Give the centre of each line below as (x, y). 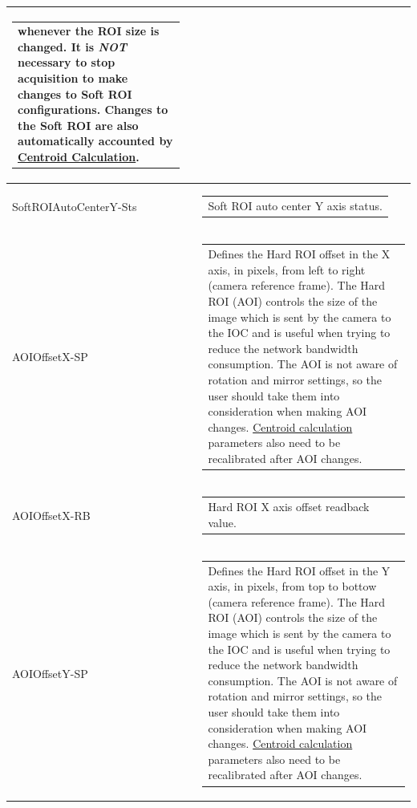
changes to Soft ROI (75, 93)
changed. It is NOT (73, 46)
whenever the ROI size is (89, 31)
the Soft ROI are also (78, 125)
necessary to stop (67, 62)
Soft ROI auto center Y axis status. (295, 206)
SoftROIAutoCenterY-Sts (75, 206)
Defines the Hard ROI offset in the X (299, 254)
